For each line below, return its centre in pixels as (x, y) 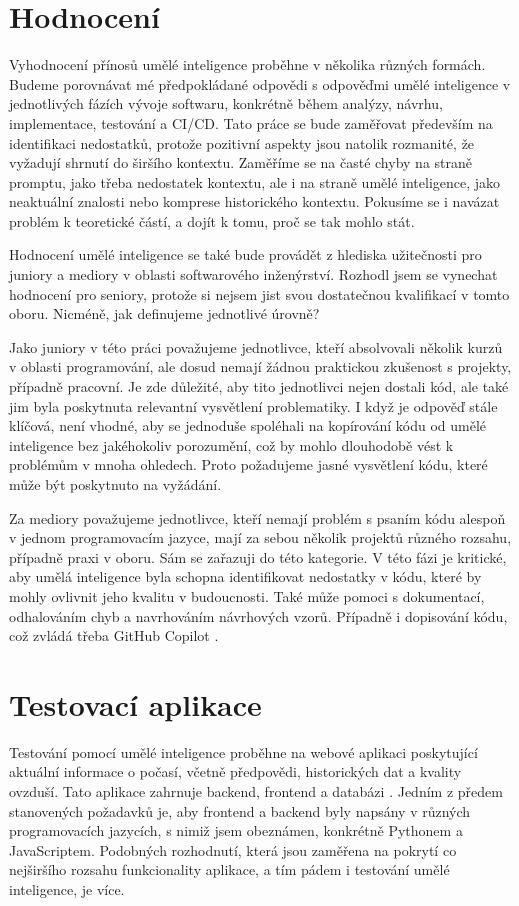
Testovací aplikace (135, 703)
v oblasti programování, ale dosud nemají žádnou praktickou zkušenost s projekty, (260, 366)
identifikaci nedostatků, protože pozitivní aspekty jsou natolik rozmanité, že (242, 142)
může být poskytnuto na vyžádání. (115, 484)
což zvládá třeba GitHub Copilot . (114, 635)
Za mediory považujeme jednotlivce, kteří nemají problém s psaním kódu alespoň (257, 517)
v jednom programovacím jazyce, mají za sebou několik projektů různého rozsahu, (260, 537)
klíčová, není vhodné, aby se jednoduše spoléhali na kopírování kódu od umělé (248, 425)
